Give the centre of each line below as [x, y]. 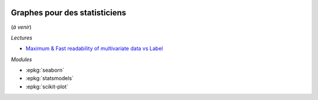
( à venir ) [21, 27]
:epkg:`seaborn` [45, 70]
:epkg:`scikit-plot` [47, 86]
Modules [21, 59]
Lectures [21, 38]
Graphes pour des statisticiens [69, 13]
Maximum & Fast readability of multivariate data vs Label [94, 49]
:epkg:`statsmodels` [49, 78]
